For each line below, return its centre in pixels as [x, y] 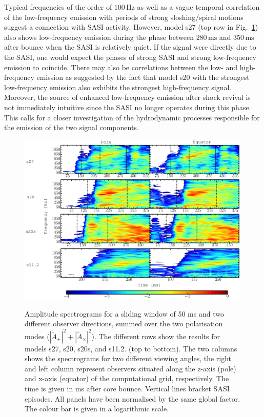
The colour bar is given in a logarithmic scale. [97, 409]
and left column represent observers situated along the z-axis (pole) [130, 368]
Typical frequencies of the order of [58, 7]
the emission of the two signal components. [72, 127]
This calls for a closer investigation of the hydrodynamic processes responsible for [132, 117]
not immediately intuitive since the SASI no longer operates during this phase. [128, 107]
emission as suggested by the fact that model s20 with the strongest [143, 77]
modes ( [37, 336]
